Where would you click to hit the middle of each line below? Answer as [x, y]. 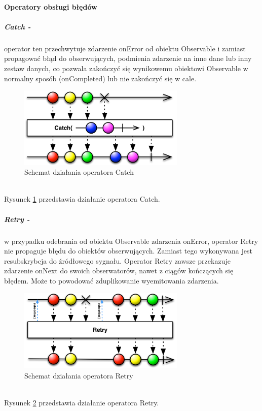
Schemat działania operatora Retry [79, 375]
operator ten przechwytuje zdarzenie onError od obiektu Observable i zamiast [125, 48]
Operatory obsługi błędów [51, 6]
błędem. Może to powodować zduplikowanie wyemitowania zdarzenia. [111, 280]
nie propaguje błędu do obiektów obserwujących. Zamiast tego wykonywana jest [128, 251]
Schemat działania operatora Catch [79, 172]
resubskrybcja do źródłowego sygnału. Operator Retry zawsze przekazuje [117, 260]
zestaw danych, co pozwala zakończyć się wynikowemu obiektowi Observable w [126, 68]
